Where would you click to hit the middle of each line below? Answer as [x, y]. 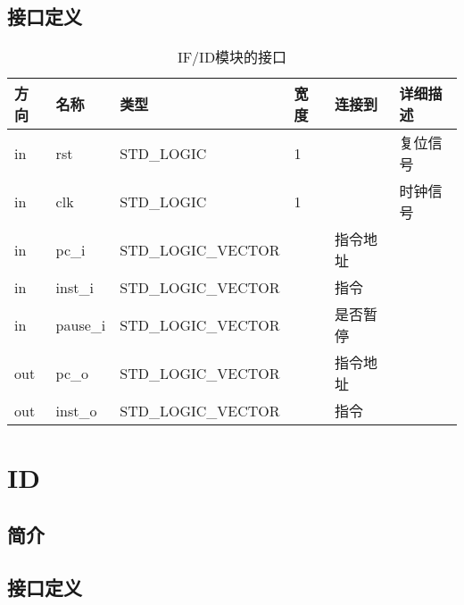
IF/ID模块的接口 [232, 57]
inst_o [76, 410]
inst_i [75, 287]
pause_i [81, 324]
